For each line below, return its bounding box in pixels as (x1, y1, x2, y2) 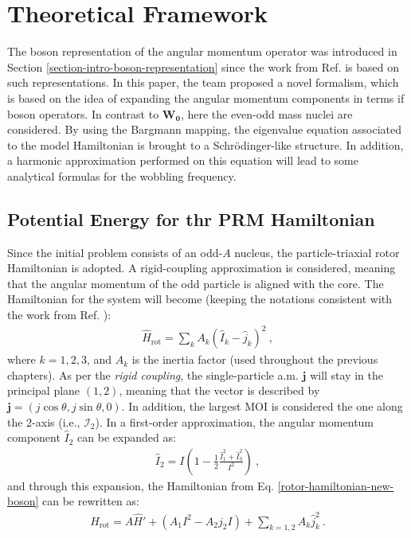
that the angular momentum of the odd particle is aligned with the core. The (7, 275, 384, 291)
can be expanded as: (77, 429, 176, 446)
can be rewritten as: (42, 493, 139, 509)
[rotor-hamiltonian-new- (277, 477, 394, 493)
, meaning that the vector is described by (119, 382, 320, 399)
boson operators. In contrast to (7, 105, 159, 122)
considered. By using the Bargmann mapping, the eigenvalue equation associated (7, 121, 402, 138)
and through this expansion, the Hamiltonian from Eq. (7, 477, 274, 493)
